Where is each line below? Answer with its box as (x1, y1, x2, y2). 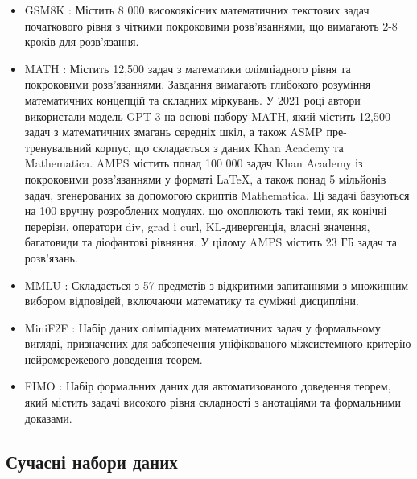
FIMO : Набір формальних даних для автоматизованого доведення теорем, (24, 378, 391, 394)
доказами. (24, 409, 72, 426)
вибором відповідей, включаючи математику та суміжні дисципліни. (24, 292, 359, 309)
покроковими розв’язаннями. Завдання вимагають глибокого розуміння (24, 76, 371, 93)
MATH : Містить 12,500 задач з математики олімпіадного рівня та (24, 60, 351, 76)
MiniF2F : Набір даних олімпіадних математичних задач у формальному (24, 319, 381, 336)
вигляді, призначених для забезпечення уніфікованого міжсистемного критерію (24, 335, 411, 352)
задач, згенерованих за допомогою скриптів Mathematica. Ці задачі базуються (24, 186, 410, 203)
